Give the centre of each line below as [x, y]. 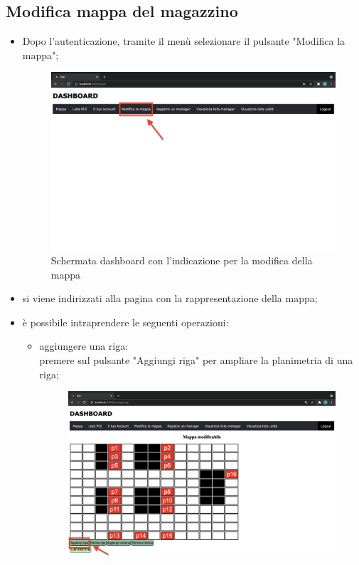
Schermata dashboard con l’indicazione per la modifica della [182, 260]
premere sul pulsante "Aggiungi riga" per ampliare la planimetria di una [196, 360]
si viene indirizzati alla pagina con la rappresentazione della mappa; [170, 298]
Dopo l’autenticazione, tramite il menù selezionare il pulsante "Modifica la [184, 41]
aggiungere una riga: [84, 346]
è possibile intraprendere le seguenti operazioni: [125, 322]
